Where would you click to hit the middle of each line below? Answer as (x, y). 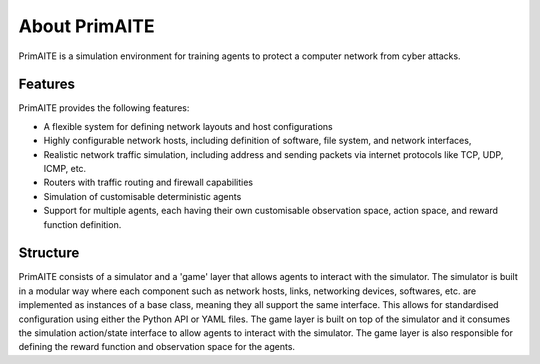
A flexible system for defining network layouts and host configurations (188, 126)
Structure (49, 253)
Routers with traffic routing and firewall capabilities (148, 182)
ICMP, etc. (65, 169)
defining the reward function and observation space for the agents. (156, 347)
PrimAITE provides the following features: (104, 108)
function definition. (82, 224)
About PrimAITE (86, 26)
